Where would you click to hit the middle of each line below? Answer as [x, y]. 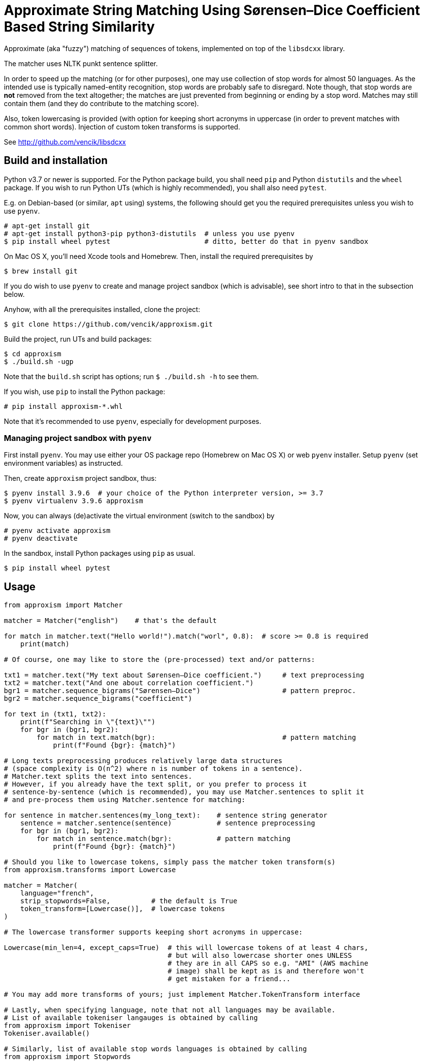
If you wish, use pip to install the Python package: [85, 391]
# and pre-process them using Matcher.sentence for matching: [125, 800]
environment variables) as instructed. [63, 463]
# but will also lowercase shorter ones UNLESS [260, 956]
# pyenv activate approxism [57, 531]
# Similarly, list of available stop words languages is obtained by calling [155, 1049]
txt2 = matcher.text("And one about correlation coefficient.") [129, 683]
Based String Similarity [79, 27]
